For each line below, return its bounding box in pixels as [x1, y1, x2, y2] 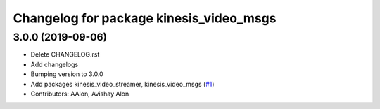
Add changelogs [30, 60, 79, 68]
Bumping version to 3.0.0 [30, 70, 103, 78]
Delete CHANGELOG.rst [30, 50, 100, 59]
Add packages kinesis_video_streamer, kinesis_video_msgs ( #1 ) [30, 80, 215, 88]
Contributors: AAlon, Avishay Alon [30, 89, 129, 98]
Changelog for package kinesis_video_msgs [13, 10, 277, 26]
